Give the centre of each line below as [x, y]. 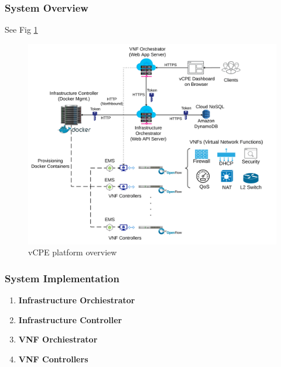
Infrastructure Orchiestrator [77, 300]
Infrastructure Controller [70, 319]
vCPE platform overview [73, 252]
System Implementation [62, 278]
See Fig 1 [21, 30]
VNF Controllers [53, 359]
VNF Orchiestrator [58, 339]
